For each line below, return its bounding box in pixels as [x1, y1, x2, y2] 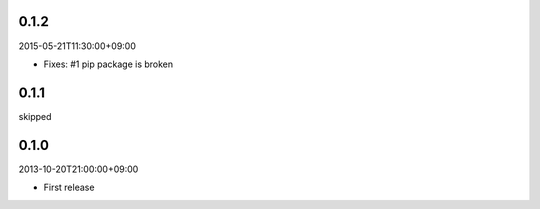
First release [43, 181, 95, 194]
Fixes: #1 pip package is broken [43, 58, 174, 70]
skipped [18, 110, 52, 122]
